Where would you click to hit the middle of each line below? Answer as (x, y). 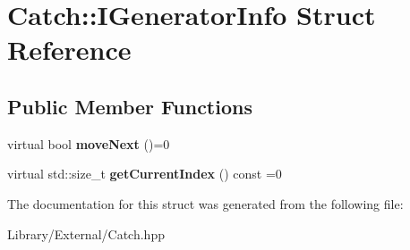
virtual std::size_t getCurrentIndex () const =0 (145, 174)
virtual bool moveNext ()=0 (89, 143)
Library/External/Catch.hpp (86, 233)
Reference (69, 50)
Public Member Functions (130, 106)
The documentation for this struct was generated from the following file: (205, 203)
